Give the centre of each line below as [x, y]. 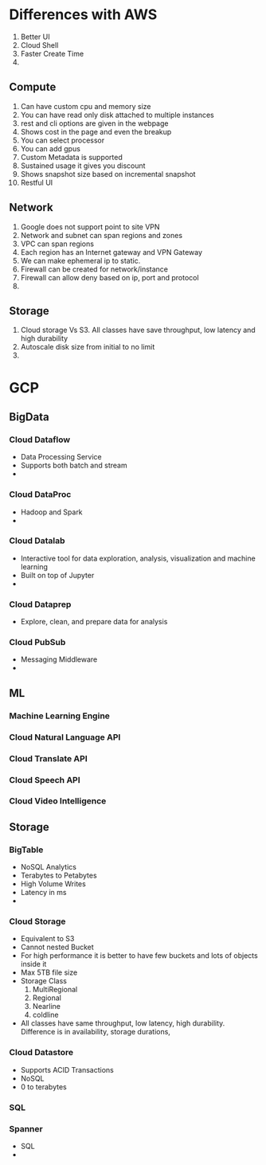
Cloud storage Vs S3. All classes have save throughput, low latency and [138, 330]
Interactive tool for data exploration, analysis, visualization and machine [138, 558]
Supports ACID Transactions [67, 1069]
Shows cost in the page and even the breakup [96, 131]
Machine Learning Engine [60, 716]
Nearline [47, 1007]
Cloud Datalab [37, 541]
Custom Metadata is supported [71, 157]
